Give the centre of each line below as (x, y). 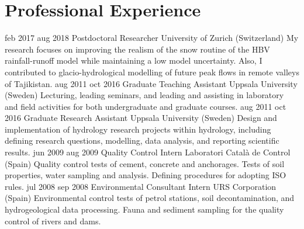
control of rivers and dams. (53, 221)
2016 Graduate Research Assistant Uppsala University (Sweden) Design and (141, 118)
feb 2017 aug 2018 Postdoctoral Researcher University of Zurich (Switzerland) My (152, 38)
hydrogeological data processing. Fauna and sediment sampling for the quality (144, 209)
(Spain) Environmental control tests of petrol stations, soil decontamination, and (150, 198)
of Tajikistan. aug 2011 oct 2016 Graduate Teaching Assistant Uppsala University (151, 83)
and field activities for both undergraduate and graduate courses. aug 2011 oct (146, 106)
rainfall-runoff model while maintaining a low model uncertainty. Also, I (134, 60)
